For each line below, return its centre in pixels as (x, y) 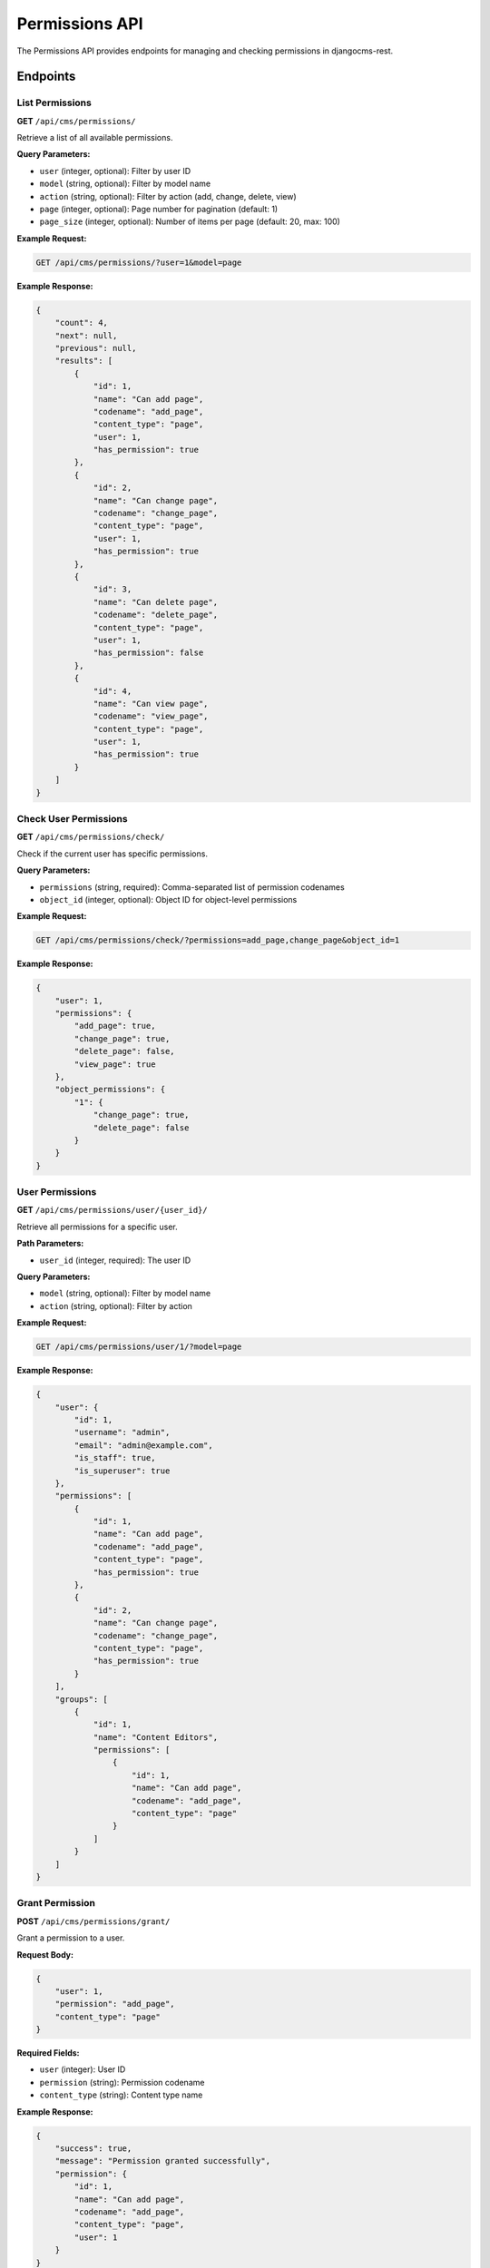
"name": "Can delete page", (155, 602)
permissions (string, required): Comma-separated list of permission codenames (192, 887)
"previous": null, (96, 348)
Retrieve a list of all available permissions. (95, 138)
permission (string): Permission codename (122, 2082)
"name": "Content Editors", (155, 1737)
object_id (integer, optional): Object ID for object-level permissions (168, 899)
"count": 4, (82, 323)
